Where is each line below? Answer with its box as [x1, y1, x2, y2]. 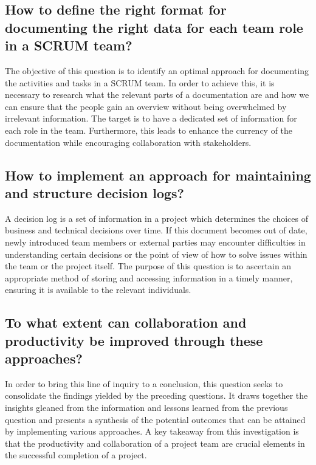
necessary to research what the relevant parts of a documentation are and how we [5, 88, 309, 101]
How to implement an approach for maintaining [5, 165, 311, 184]
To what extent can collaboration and [5, 313, 247, 332]
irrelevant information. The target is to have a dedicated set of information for [5, 112, 297, 125]
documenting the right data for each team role [5, 18, 303, 36]
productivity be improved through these [5, 331, 263, 350]
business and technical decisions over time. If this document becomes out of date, [5, 224, 307, 236]
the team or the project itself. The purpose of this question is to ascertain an [5, 260, 292, 272]
